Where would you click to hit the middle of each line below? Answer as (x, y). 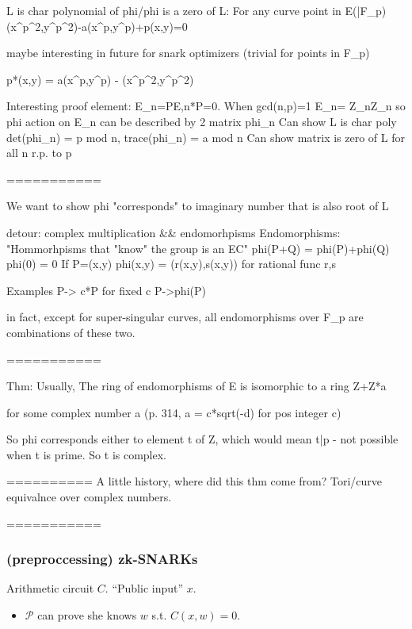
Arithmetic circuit (50, 588)
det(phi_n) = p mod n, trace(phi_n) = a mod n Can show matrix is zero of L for (206, 137)
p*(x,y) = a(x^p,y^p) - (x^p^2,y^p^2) (100, 79)
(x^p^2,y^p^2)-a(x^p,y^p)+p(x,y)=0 (97, 26)
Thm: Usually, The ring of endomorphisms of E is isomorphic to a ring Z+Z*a (196, 386)
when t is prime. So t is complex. (87, 454)
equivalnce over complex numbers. (89, 497)
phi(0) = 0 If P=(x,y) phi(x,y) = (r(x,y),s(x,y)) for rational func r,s (171, 264)
